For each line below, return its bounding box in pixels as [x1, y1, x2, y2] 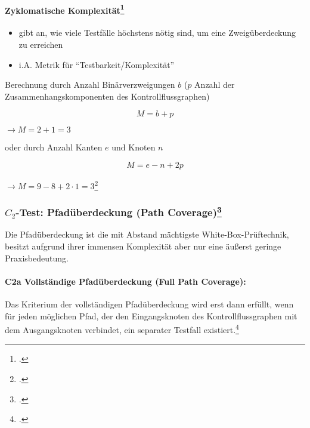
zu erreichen [18, 38, 63, 51]
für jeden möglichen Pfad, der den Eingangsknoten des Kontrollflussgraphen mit [5, 309, 297, 322]
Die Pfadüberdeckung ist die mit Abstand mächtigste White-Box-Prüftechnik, [5, 228, 289, 241]
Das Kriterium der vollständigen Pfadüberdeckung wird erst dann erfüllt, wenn [5, 297, 294, 310]
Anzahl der [194, 78, 235, 91]
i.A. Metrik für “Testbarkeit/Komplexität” [18, 58, 175, 70]
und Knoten [111, 141, 156, 153]
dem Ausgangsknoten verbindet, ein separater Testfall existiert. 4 [5, 322, 239, 335]
